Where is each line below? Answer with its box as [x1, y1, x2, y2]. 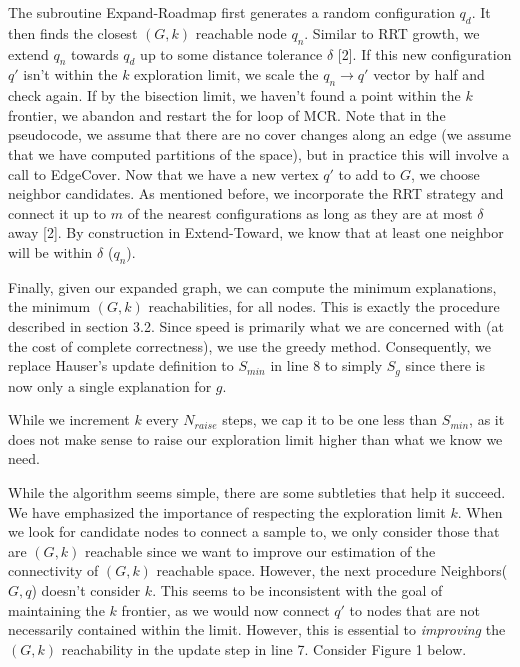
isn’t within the [23, 64, 118, 85]
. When [457, 501, 503, 522]
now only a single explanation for [8, 375, 212, 396]
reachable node [195, 22, 287, 43]
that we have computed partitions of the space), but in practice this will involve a [8, 143, 510, 164]
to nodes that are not [349, 599, 481, 620]
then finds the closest [8, 22, 138, 43]
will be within [8, 241, 93, 262]
